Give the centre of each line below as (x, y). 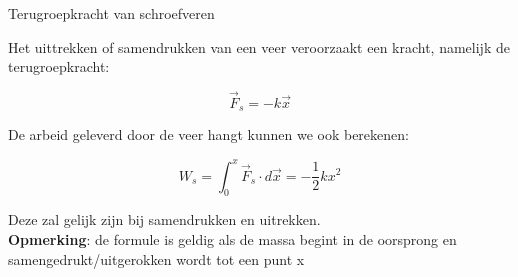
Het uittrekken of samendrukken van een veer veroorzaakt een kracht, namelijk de (259, 46)
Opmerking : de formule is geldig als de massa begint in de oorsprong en (232, 238)
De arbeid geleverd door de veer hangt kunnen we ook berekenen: (208, 134)
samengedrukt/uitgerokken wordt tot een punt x (156, 258)
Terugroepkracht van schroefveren (111, 13)
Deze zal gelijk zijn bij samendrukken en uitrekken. (164, 219)
